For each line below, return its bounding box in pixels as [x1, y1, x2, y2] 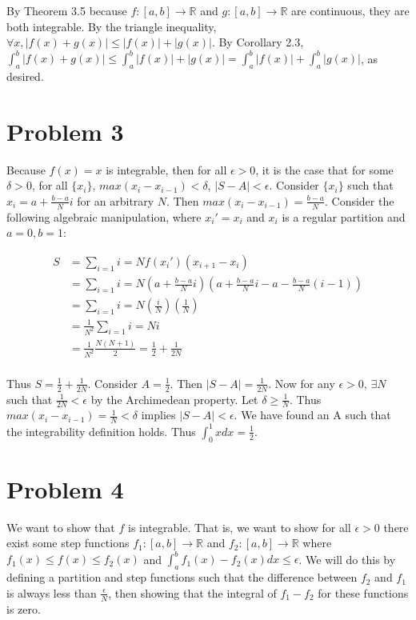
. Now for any [268, 374, 335, 391]
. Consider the [324, 192, 394, 209]
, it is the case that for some [255, 161, 394, 178]
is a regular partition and [282, 208, 406, 225]
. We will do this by [298, 550, 396, 567]
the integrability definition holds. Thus [6, 422, 196, 439]
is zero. [6, 600, 41, 617]
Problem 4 [6, 472, 124, 505]
